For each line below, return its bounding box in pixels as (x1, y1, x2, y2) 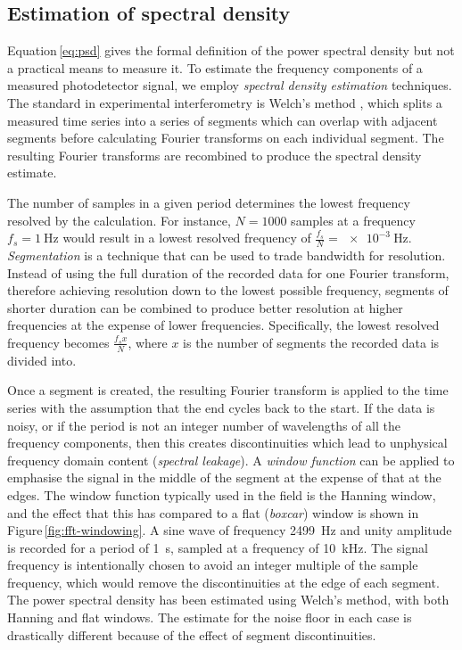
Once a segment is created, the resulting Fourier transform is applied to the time (7, 381, 449, 399)
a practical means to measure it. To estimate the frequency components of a (7, 58, 423, 77)
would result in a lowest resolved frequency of (62, 228, 311, 247)
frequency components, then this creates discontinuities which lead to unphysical (7, 433, 448, 452)
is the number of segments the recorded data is (183, 333, 440, 351)
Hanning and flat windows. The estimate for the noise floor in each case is (7, 608, 412, 627)
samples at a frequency (291, 210, 416, 229)
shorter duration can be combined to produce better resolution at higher (7, 298, 403, 317)
